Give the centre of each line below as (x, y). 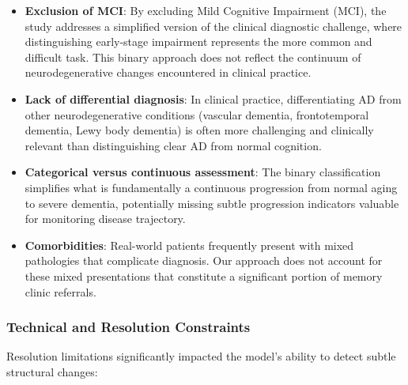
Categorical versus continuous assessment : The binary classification (203, 172)
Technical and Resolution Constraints (128, 327)
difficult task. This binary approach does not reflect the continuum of (193, 57)
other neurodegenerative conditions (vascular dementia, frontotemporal (197, 114)
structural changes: (52, 371)
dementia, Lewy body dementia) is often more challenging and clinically (199, 130)
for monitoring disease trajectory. (105, 219)
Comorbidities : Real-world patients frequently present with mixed (189, 245)
